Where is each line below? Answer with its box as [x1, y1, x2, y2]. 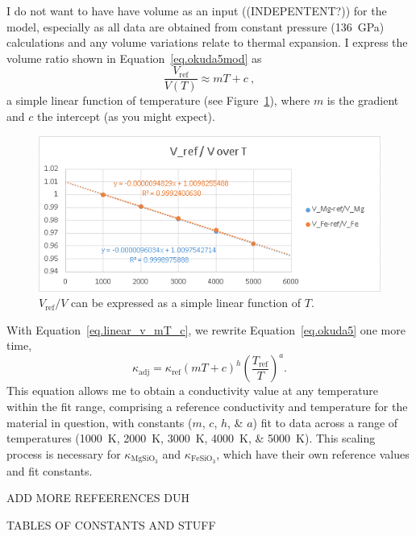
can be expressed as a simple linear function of [70, 294, 302, 311]
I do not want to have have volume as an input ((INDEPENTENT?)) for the [6, 2, 387, 19]
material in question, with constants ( [6, 413, 193, 430]
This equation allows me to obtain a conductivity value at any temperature [6, 382, 379, 399]
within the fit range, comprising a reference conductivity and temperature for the [6, 398, 408, 415]
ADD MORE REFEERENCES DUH [6, 489, 189, 506]
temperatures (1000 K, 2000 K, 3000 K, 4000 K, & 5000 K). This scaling [6, 430, 376, 447]
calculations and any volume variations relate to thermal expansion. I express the [6, 34, 408, 51]
